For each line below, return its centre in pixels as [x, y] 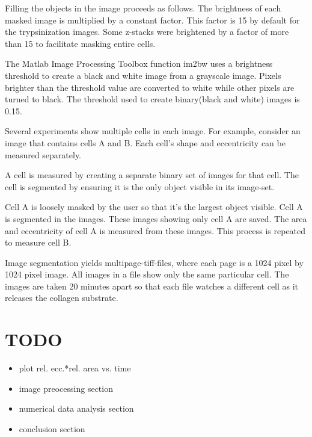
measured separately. [43, 154]
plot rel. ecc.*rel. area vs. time [75, 368]
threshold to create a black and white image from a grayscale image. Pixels [143, 75]
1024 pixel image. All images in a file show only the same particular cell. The [147, 274]
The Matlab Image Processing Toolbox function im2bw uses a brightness [139, 64]
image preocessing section [66, 388]
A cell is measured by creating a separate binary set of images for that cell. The [152, 175]
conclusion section [52, 428]
